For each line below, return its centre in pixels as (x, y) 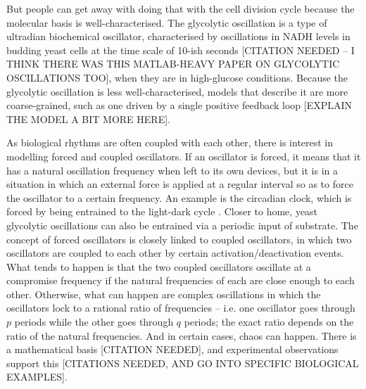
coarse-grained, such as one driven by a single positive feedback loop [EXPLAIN (179, 105)
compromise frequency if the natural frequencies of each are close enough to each (181, 280)
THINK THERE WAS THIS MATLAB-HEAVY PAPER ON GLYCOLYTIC (173, 64)
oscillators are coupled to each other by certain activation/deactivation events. (175, 253)
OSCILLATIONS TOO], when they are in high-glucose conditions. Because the (177, 77)
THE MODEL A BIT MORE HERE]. (88, 119)
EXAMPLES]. (37, 377)
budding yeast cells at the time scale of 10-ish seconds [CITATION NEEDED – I (181, 50)
